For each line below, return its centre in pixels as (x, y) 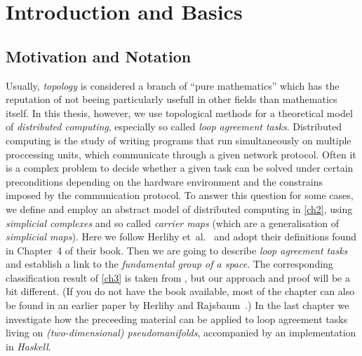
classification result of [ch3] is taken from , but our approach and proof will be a (178, 277)
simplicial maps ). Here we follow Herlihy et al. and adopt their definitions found (181, 237)
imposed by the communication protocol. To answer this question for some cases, (180, 195)
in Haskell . (28, 346)
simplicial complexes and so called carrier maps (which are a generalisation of (173, 222)
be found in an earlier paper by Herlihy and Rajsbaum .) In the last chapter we (177, 305)
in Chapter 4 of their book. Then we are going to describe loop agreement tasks (177, 250)
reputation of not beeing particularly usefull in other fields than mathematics (172, 99)
